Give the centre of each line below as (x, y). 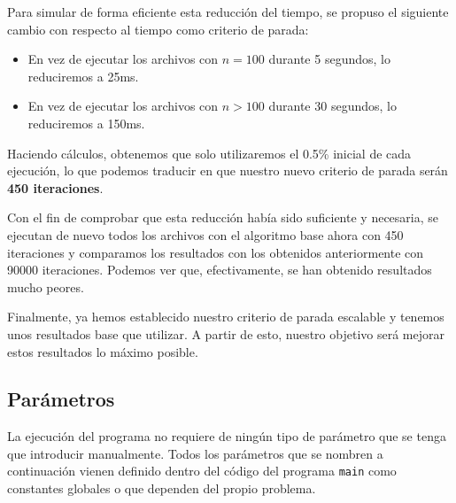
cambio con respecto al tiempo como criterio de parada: (158, 29)
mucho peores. (46, 286)
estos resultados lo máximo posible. (103, 351)
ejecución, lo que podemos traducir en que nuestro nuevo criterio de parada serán (228, 170)
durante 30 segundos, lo (332, 106)
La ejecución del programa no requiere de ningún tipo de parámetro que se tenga (227, 436)
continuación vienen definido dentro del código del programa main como (202, 471)
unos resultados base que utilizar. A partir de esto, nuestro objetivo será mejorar (226, 333)
